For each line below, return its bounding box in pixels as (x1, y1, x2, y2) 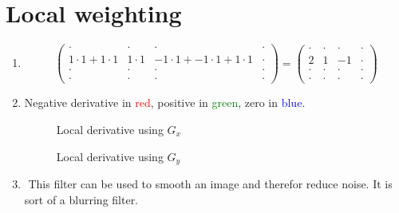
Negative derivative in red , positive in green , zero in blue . (24, 94, 306, 111)
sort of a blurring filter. (24, 191, 139, 207)
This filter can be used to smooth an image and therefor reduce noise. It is (28, 175, 393, 191)
